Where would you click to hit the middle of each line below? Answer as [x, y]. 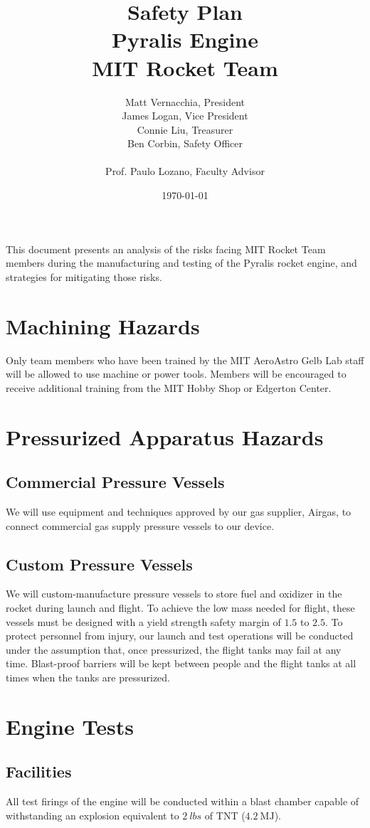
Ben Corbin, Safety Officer [185, 143]
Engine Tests [70, 726]
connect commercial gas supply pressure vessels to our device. [140, 525]
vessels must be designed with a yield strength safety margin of [143, 621]
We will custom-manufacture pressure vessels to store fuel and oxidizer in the [174, 594]
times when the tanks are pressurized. [88, 677]
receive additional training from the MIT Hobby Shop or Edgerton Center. [169, 387]
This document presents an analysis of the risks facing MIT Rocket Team [166, 249]
